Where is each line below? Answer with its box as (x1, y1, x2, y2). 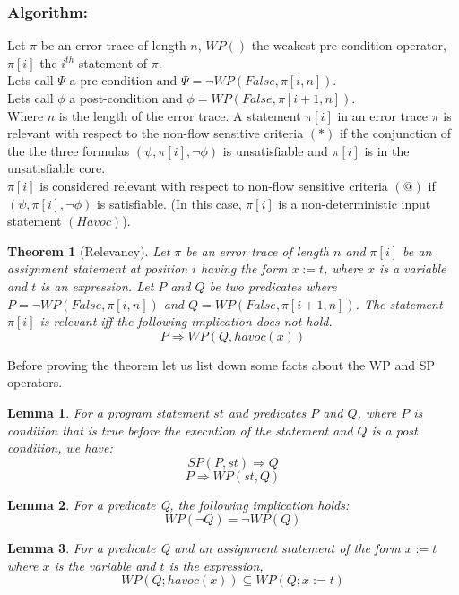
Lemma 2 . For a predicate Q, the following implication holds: (7, 495, 350, 513)
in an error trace (337, 106, 428, 125)
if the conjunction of (339, 124, 452, 142)
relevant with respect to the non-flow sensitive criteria (7, 124, 304, 142)
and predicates (228, 402, 307, 421)
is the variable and (54, 556, 156, 574)
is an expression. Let (40, 276, 154, 295)
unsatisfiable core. (7, 159, 106, 177)
